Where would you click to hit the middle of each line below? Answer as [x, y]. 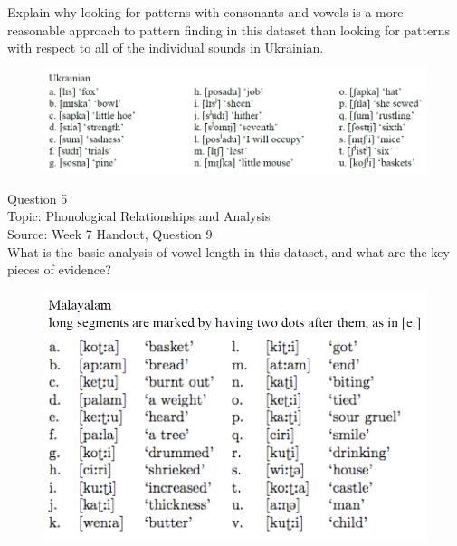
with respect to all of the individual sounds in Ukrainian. [166, 48]
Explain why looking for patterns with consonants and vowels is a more [205, 12]
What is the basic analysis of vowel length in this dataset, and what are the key [228, 251]
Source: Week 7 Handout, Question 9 [110, 234]
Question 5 [38, 198]
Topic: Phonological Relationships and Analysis [139, 216]
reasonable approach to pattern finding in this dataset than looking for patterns [229, 29]
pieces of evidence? [59, 269]
